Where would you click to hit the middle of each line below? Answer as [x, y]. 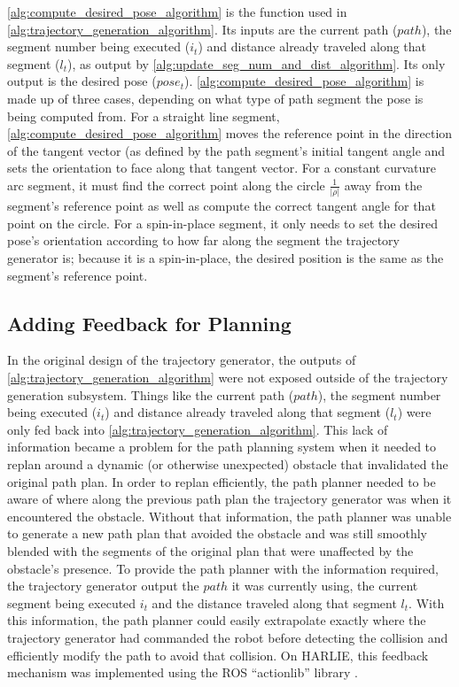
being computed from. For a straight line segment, [144, 116]
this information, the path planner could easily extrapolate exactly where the [217, 620]
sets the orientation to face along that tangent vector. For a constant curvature [222, 168]
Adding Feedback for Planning [149, 323]
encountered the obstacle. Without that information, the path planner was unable [229, 516]
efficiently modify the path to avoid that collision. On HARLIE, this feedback [218, 655]
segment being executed [72, 602]
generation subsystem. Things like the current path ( [151, 394]
